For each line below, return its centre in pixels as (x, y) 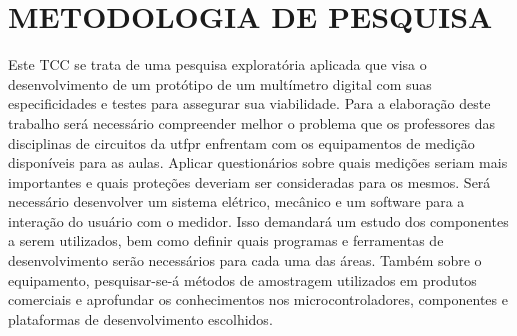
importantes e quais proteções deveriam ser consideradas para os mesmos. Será (249, 181)
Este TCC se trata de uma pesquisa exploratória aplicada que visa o (217, 64)
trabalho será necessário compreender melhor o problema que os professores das (252, 122)
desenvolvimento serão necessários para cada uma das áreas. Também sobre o (245, 260)
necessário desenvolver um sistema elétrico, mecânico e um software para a (236, 201)
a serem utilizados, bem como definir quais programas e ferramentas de (226, 240)
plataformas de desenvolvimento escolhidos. (140, 318)
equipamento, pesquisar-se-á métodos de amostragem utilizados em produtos (242, 279)
